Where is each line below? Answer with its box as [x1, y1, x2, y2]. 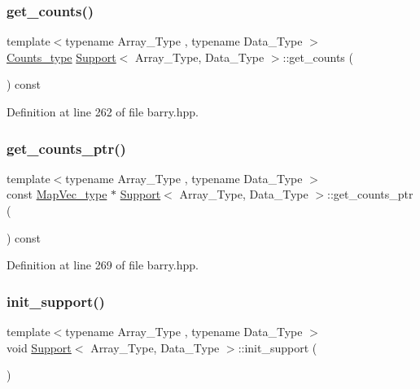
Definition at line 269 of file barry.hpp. [7, 256, 199, 273]
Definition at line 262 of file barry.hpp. [7, 103, 199, 120]
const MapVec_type [7, 186, 107, 203]
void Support [7, 339, 72, 356]
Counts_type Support [7, 48, 116, 65]
